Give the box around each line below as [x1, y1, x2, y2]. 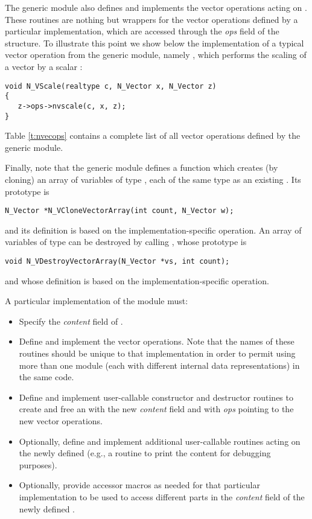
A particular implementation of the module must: [5, 295, 188, 307]
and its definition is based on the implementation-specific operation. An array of [5, 223, 302, 236]
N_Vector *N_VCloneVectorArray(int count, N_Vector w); [5, 206, 234, 215]
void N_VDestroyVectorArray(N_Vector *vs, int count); [5, 257, 230, 266]
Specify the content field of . [19, 314, 123, 327]
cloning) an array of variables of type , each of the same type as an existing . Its [5, 173, 301, 185]
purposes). [19, 458, 57, 471]
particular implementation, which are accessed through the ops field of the [5, 25, 279, 37]
